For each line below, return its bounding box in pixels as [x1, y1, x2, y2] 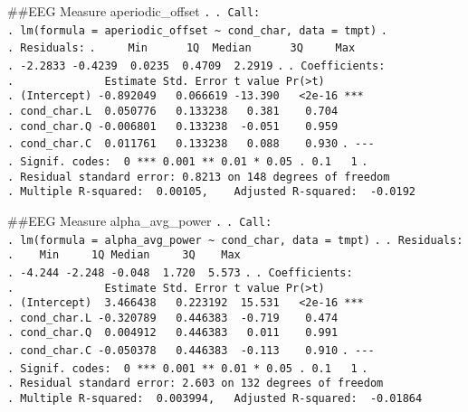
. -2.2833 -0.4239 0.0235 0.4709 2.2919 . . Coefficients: [7, 59, 386, 72]
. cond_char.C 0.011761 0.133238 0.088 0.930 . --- [7, 137, 375, 151]
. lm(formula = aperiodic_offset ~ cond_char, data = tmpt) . [7, 23, 387, 37]
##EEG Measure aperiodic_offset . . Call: [7, 2, 261, 20]
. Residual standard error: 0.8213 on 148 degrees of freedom [7, 170, 390, 183]
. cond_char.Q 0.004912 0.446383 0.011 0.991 [7, 326, 339, 340]
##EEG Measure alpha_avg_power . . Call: [7, 211, 272, 229]
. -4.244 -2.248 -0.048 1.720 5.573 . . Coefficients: [7, 266, 353, 279]
